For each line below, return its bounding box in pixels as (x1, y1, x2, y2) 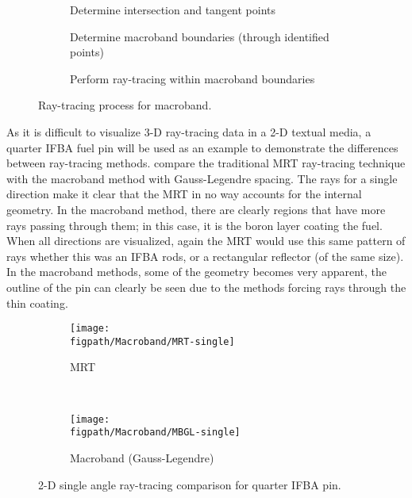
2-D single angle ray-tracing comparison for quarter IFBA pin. (38, 476, 341, 492)
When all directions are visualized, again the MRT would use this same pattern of (6, 232, 406, 249)
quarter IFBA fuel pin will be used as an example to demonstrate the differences (6, 139, 399, 155)
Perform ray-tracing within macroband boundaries (70, 70, 315, 86)
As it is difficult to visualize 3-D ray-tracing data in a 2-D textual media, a (6, 123, 372, 140)
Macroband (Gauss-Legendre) (70, 449, 214, 465)
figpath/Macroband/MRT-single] (70, 335, 235, 347)
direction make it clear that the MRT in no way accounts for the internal (6, 186, 362, 202)
